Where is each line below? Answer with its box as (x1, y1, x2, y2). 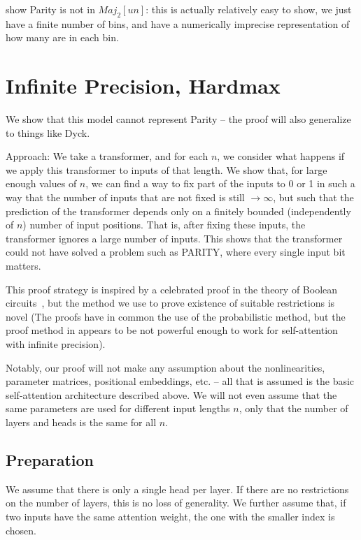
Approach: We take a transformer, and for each (6, 149, 208, 163)
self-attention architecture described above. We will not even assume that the (6, 387, 337, 402)
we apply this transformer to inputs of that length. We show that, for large (6, 162, 327, 177)
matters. (6, 258, 41, 273)
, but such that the (273, 190, 354, 205)
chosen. (6, 523, 37, 537)
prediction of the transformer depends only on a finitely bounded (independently (6, 203, 351, 218)
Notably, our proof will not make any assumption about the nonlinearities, (6, 360, 325, 374)
